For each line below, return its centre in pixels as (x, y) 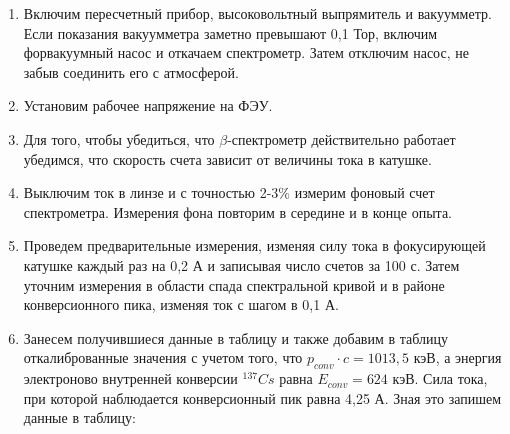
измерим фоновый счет (364, 192)
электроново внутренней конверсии (130, 378)
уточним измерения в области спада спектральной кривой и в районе (234, 284)
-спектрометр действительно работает (341, 138)
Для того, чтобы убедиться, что (119, 138)
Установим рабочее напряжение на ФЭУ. (148, 105)
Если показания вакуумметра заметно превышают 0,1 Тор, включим (230, 32)
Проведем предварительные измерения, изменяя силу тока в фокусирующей (254, 245)
